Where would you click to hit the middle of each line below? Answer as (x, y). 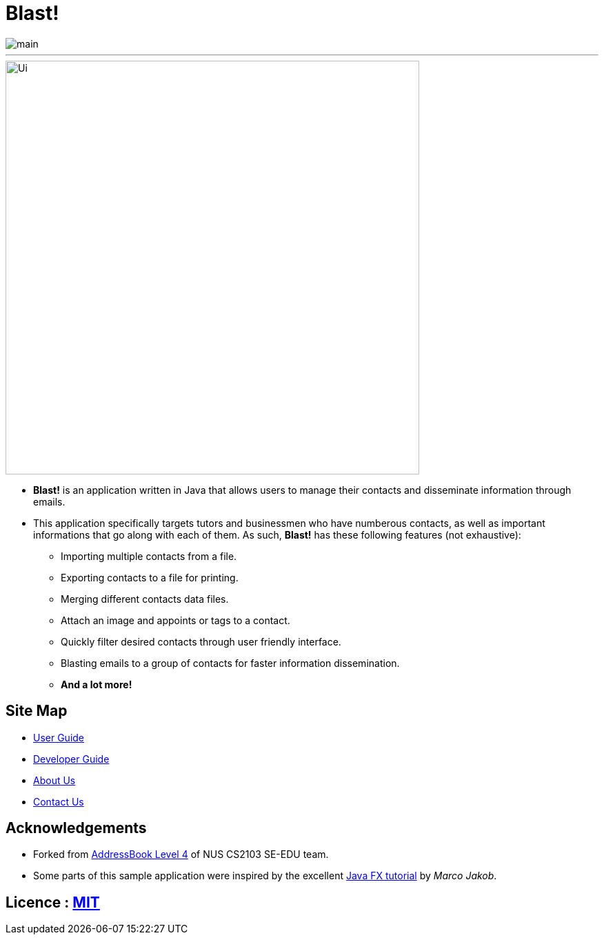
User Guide (59, 737)
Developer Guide (71, 759)
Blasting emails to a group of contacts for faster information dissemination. (230, 663)
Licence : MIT (53, 902)
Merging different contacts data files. (145, 599)
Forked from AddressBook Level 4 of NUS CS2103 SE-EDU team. (181, 854)
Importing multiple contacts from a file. (149, 556)
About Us (54, 780)
